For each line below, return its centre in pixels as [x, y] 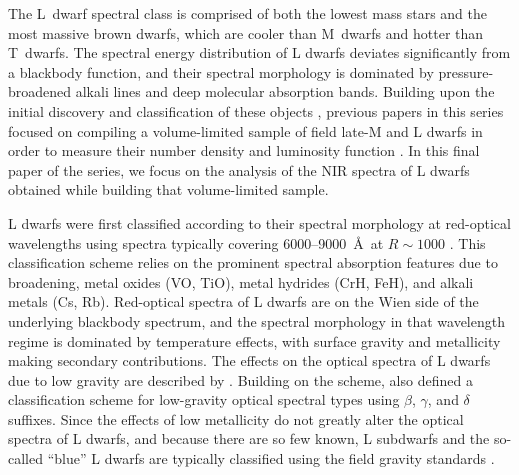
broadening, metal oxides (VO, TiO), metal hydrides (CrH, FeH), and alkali [241, 281]
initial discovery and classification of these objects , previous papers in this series [256, 110]
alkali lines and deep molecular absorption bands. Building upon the [285, 91]
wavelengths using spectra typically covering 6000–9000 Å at [196, 242]
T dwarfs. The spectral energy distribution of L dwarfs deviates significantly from [259, 52]
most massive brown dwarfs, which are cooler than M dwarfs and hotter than [246, 32]
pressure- [466, 71]
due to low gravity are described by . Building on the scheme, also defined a [240, 379]
